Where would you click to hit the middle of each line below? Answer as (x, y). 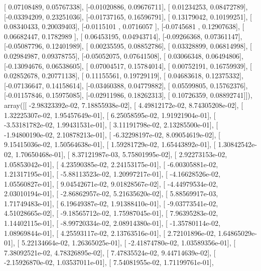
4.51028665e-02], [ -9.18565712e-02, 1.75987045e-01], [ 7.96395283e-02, (111, 213)
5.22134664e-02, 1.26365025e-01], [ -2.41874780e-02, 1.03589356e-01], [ (128, 243)
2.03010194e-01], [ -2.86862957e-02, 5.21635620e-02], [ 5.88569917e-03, (111, 193)
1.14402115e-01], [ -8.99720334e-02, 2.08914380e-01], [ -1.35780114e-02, (112, 223)
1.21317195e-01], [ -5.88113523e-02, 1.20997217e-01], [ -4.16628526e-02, (112, 174)
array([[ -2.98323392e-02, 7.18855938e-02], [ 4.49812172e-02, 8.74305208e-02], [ (124, 105)
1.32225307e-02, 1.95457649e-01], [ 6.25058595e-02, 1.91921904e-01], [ (110, 115)
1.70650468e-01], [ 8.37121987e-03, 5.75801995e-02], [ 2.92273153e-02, (121, 154)
